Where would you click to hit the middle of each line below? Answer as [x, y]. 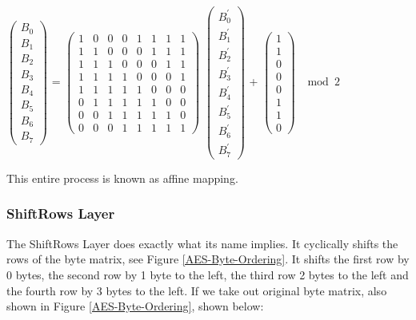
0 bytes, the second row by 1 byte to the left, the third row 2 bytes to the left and [208, 274]
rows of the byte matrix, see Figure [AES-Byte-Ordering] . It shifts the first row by [208, 259]
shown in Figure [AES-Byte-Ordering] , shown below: [135, 306]
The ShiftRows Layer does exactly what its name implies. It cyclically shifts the [202, 243]
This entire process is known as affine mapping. [122, 178]
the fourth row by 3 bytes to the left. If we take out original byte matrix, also [197, 290]
